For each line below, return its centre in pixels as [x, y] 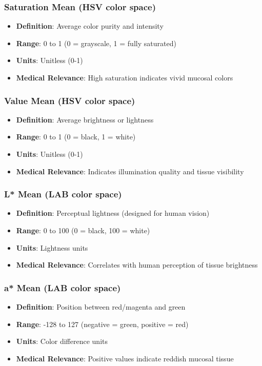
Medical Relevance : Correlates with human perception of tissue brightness [137, 265]
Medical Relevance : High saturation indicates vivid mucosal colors [125, 77]
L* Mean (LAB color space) [63, 194]
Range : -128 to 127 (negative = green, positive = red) [102, 324]
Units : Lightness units [52, 247]
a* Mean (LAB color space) [63, 287]
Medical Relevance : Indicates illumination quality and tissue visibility [130, 171]
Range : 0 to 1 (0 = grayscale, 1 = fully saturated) [96, 43]
